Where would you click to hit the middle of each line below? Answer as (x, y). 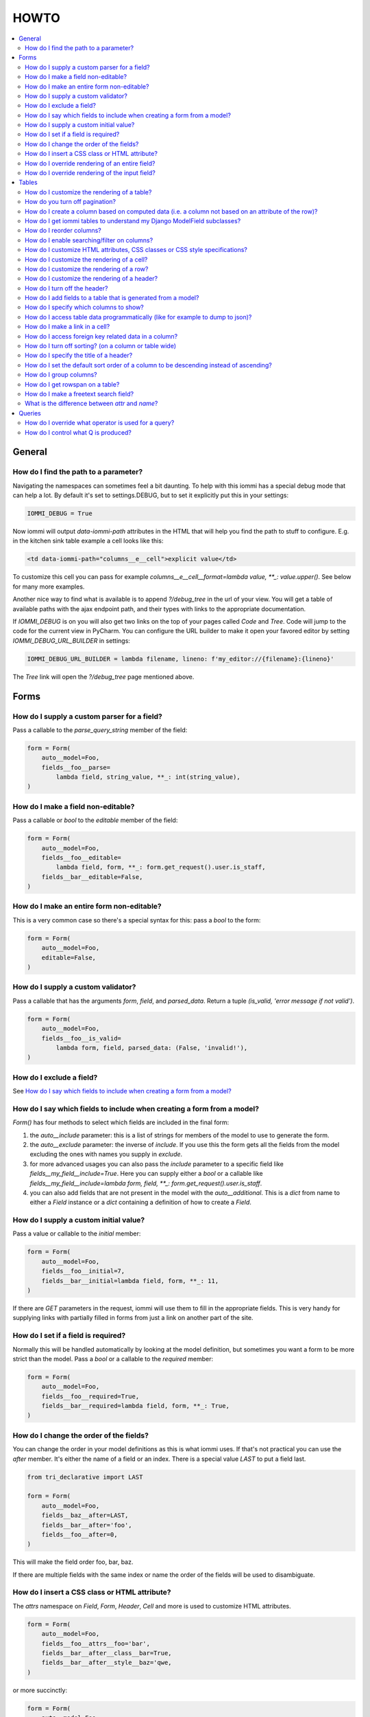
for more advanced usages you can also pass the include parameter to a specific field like (157, 1163)
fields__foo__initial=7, (83, 1271)
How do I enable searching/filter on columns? (89, 240)
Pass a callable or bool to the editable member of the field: (95, 820)
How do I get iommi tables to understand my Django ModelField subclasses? (133, 220)
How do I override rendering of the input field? (90, 173)
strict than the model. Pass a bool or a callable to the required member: (113, 1358)
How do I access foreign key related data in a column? (101, 336)
